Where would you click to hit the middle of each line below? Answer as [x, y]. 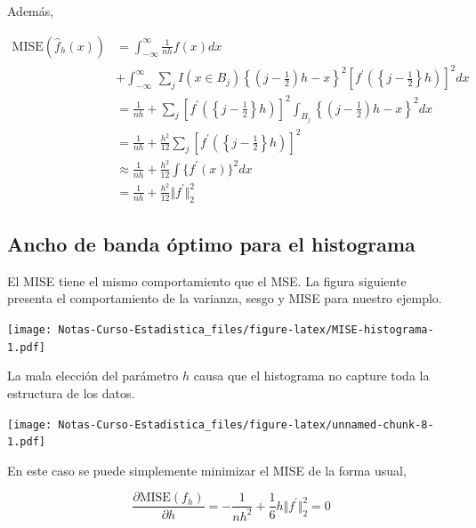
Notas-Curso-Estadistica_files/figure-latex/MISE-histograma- [246, 330]
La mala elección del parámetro [93, 376]
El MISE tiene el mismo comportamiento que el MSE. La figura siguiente [207, 280]
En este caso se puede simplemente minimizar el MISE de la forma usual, [207, 470]
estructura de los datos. [71, 392]
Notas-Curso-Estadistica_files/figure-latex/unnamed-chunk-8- [246, 424]
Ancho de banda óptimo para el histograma [211, 244]
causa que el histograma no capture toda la [311, 376]
